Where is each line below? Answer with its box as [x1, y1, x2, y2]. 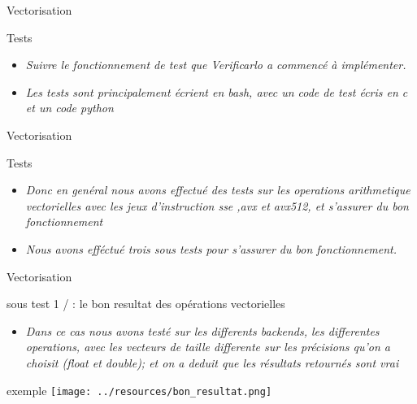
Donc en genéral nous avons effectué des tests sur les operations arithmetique [25, 181, 410, 198]
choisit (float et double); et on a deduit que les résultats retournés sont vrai [25, 354, 399, 371]
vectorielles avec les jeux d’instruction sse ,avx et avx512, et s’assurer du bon [25, 197, 409, 214]
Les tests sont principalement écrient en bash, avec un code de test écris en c [25, 83, 408, 100]
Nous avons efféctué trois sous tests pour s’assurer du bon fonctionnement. [25, 240, 397, 257]
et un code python [25, 99, 114, 116]
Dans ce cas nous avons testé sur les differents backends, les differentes [25, 322, 380, 339]
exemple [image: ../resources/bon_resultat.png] [7, 381, 272, 398]
